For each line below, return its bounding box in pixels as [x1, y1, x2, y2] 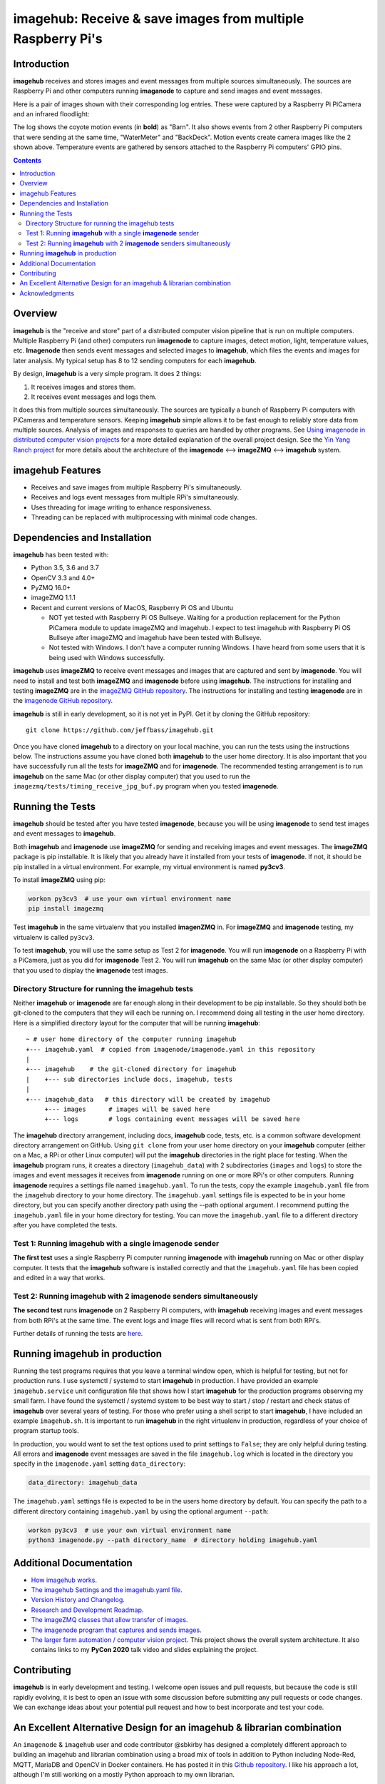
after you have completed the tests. [13, 1221, 118, 1230]
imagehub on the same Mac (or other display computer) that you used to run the [13, 771, 251, 781]
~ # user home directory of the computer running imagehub [26, 1035, 237, 1043]
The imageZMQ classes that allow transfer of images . [31, 1616, 188, 1624]
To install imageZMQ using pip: [13, 875, 106, 884]
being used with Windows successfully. [48, 653, 165, 662]
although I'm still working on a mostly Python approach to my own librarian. [13, 1770, 235, 1779]
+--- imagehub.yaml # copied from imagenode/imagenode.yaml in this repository [26, 1045, 316, 1053]
